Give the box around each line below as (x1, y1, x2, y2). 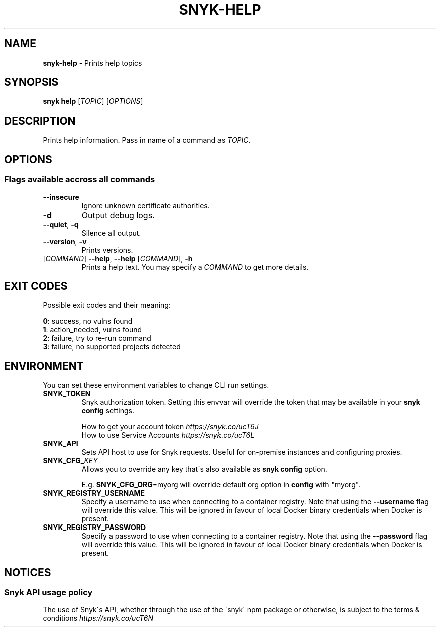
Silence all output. (81, 228, 141, 237)
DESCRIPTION (4, 114, 76, 127)
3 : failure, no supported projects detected (43, 342, 181, 351)
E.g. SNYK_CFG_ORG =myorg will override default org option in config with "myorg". (81, 480, 361, 489)
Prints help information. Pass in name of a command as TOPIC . (43, 136, 251, 145)
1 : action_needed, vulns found (43, 325, 142, 334)
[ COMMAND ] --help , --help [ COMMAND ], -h (43, 254, 193, 263)
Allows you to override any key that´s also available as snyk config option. (81, 465, 327, 474)
